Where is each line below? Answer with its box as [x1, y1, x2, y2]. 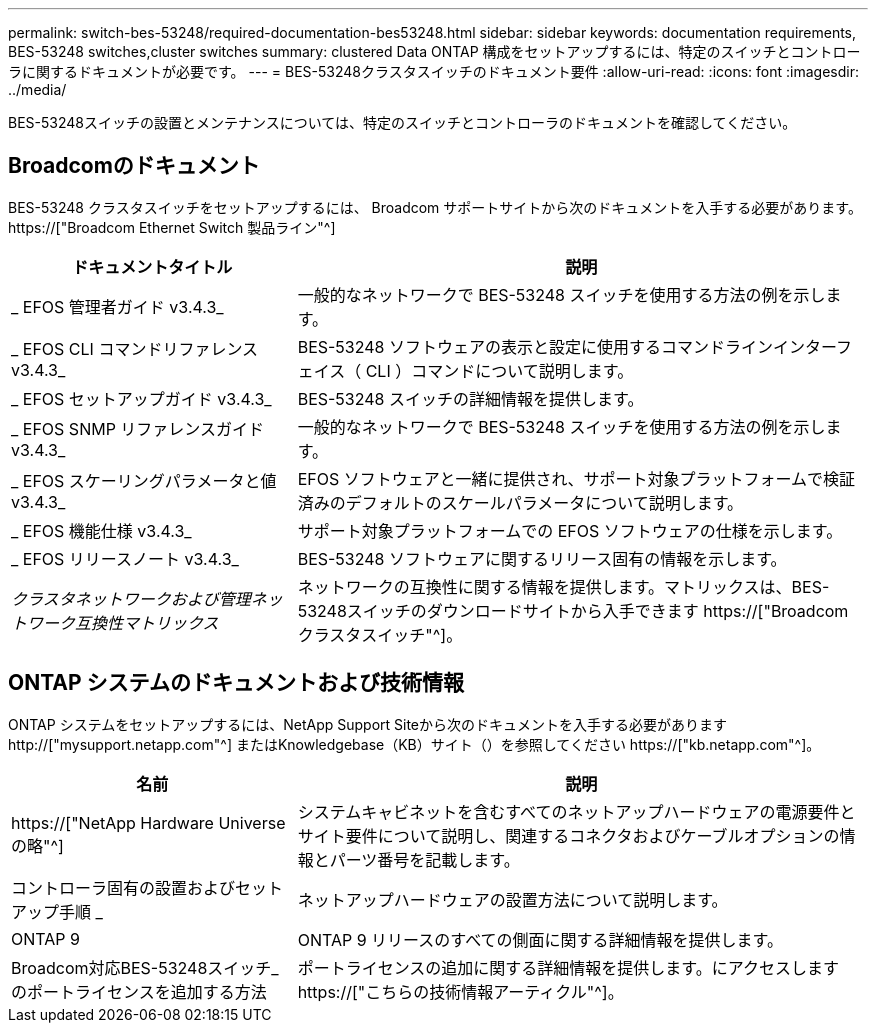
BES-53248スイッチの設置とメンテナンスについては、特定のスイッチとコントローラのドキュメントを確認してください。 [8, 114, 797, 131]
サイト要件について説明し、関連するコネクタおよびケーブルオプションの [297, 825, 840, 846]
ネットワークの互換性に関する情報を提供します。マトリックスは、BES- [297, 576, 830, 597]
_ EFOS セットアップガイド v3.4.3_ [11, 388, 272, 409]
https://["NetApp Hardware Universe [11, 812, 286, 833]
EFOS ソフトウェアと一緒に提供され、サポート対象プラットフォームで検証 [297, 468, 856, 489]
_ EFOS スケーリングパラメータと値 [11, 470, 277, 491]
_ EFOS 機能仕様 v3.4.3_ [11, 520, 192, 541]
